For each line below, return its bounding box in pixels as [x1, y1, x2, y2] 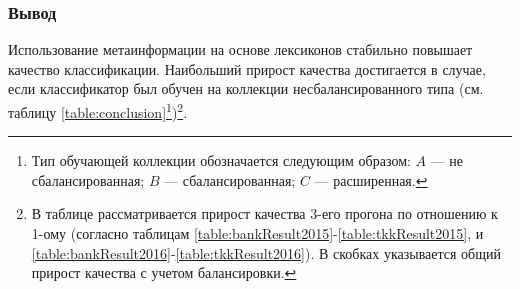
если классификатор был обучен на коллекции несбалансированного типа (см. [8, 78, 484, 99]
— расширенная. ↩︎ [314, 169, 428, 190]
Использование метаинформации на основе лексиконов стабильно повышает [8, 39, 473, 60]
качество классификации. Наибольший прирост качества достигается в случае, [8, 58, 486, 79]
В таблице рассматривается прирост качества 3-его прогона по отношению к [31, 203, 498, 224]
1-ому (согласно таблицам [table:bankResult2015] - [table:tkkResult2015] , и [31, 223, 484, 244]
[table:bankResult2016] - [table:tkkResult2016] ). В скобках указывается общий [31, 242, 501, 263]
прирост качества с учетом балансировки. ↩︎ [31, 262, 297, 283]
